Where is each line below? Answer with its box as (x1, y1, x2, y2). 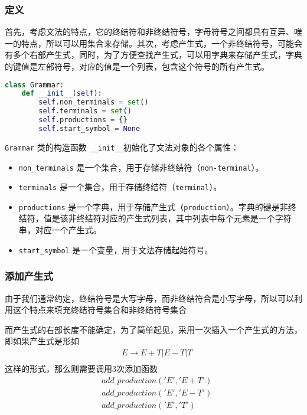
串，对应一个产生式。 (18, 224, 102, 236)
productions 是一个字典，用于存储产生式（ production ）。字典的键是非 (18, 200, 288, 213)
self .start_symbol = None (38, 124, 141, 133)
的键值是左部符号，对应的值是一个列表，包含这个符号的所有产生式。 (5, 60, 269, 72)
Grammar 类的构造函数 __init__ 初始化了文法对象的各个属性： (5, 140, 239, 153)
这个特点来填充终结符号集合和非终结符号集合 (12, 303, 187, 316)
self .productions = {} (38, 116, 128, 125)
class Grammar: (5, 80, 64, 89)
